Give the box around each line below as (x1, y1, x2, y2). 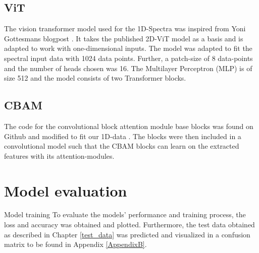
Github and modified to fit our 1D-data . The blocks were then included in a (4, 131, 241, 141)
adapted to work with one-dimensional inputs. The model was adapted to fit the (4, 43, 252, 53)
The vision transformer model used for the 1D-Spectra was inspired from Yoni (4, 23, 246, 34)
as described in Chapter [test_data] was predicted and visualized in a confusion (4, 229, 250, 239)
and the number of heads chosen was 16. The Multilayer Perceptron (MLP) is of (4, 62, 252, 73)
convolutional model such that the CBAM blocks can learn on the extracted (4, 141, 239, 151)
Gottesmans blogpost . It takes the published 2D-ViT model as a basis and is (4, 33, 243, 43)
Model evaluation (4, 180, 127, 201)
